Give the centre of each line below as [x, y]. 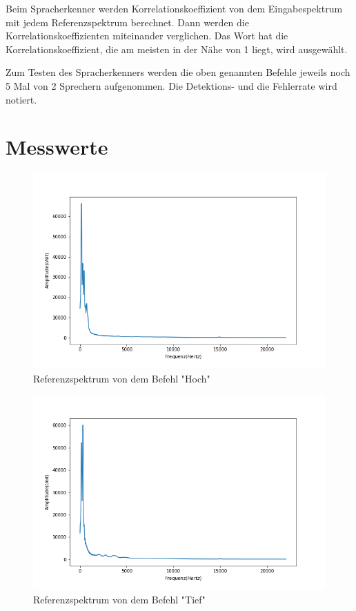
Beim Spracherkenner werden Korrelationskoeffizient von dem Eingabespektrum [174, 8]
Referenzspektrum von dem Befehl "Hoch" [122, 378]
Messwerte [57, 147]
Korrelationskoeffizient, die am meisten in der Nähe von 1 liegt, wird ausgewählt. [177, 49]
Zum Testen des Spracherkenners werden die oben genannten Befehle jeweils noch [178, 72]
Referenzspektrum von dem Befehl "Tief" [119, 600]
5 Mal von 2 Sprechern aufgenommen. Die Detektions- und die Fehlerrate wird [171, 85]
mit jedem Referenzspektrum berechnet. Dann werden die [127, 22]
